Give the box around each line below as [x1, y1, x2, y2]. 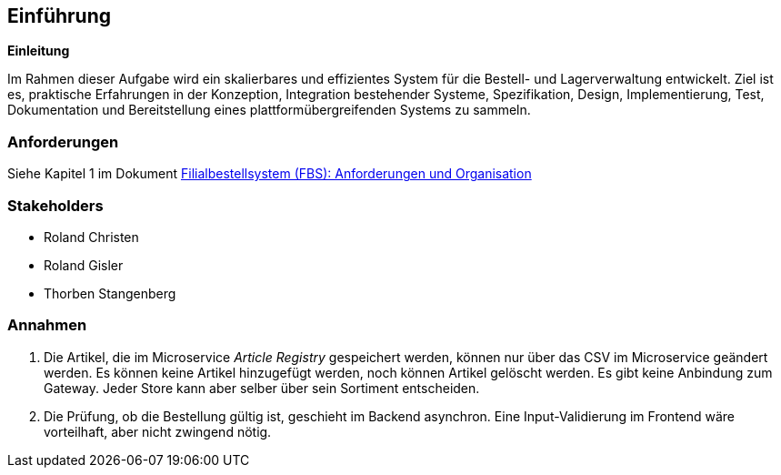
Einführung [7, 5, 111, 27]
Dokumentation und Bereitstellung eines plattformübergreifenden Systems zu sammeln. [7, 102, 531, 118]
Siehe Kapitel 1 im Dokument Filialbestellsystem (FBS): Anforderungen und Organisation [7, 166, 532, 182]
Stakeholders [7, 196, 104, 215]
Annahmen [7, 316, 87, 335]
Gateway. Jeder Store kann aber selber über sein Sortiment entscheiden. [44, 379, 480, 396]
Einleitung [7, 43, 70, 59]
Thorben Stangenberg [44, 285, 176, 301]
